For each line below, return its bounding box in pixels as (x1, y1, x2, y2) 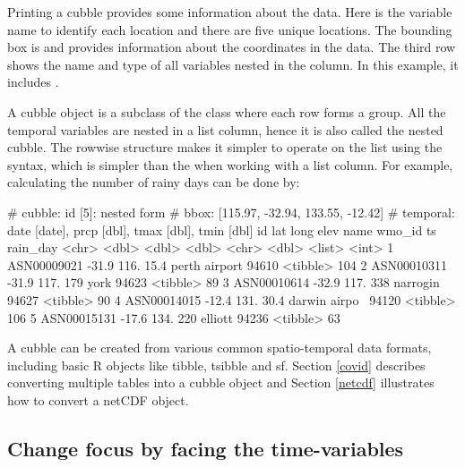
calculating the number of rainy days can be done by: (7, 173, 300, 191)
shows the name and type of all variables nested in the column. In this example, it (7, 55, 459, 73)
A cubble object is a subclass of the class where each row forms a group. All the (7, 102, 446, 121)
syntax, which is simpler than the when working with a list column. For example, (7, 155, 453, 174)
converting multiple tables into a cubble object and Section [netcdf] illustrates (7, 373, 435, 392)
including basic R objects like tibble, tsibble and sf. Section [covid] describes (7, 355, 426, 374)
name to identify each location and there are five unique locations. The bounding (7, 20, 452, 38)
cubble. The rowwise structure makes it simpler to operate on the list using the (7, 138, 443, 157)
